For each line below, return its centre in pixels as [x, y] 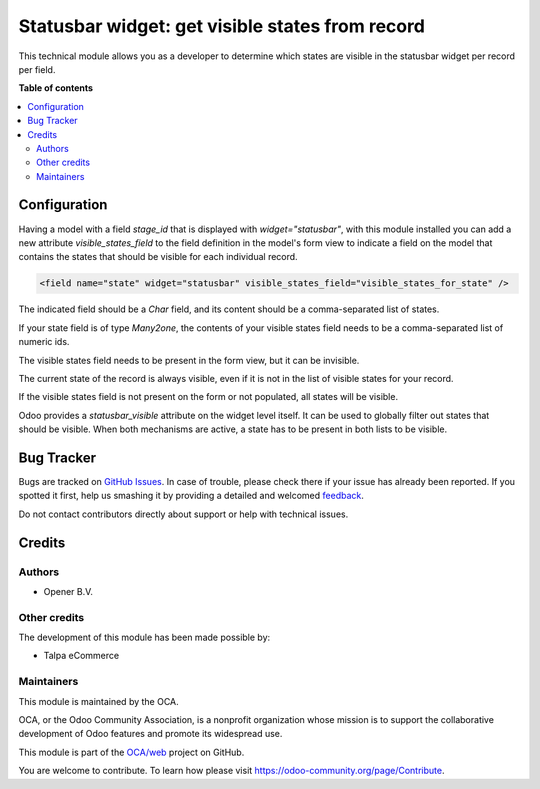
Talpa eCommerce [81, 656]
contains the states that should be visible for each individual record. [158, 257]
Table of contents [56, 88]
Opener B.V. [68, 591]
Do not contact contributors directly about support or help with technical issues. [183, 514]
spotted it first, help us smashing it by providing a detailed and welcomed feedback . [191, 496]
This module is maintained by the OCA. [98, 701]
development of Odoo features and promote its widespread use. [150, 734]
